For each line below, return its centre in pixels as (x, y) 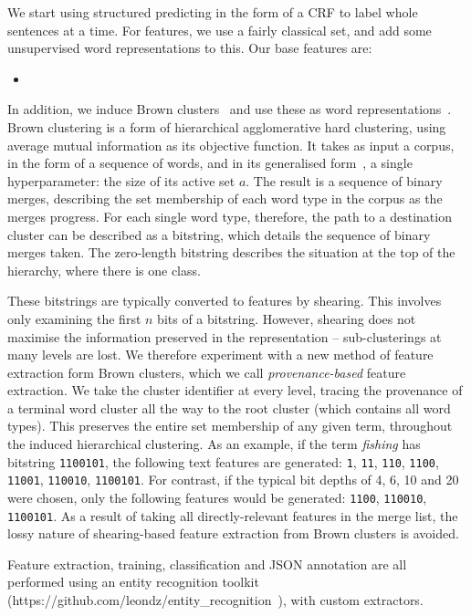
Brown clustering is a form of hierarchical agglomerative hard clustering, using (227, 126)
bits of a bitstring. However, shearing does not (287, 318)
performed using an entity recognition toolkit (133, 582)
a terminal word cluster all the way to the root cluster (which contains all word (229, 407)
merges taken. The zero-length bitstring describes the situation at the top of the (231, 252)
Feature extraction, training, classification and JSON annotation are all (207, 564)
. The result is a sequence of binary (344, 180)
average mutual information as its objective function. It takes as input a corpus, (231, 145)
